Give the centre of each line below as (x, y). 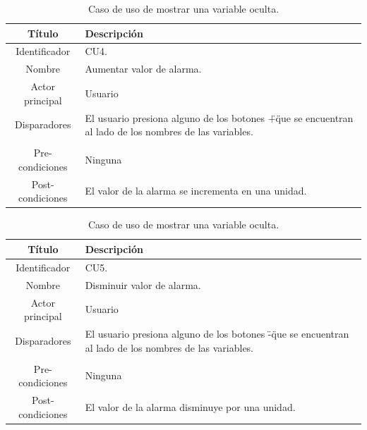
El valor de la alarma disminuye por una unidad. (190, 406)
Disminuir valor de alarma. (143, 284)
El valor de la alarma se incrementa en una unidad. (196, 191)
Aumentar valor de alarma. (143, 69)
